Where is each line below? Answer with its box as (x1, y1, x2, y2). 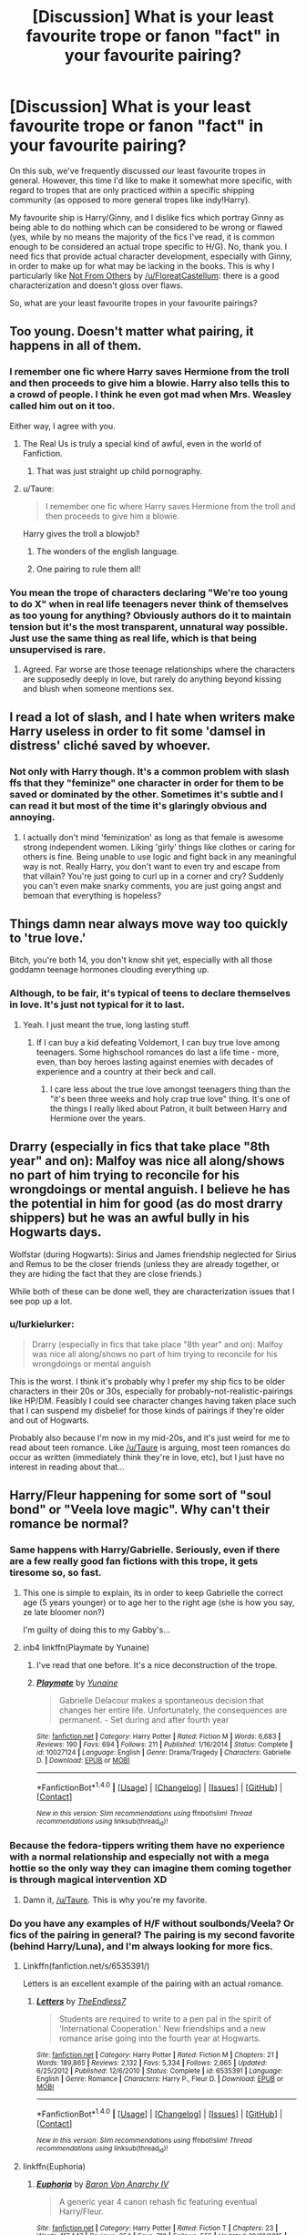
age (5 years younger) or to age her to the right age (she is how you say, (22, 1597, 295, 1608)
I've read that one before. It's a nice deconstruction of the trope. (36, 1659, 278, 1670)
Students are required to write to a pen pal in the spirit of (58, 2014, 271, 2024)
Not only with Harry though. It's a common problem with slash (9, 766, 290, 778)
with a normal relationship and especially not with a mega (9, 1850, 270, 1863)
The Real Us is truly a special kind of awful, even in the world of (22, 438, 262, 448)
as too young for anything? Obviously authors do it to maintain (9, 609, 291, 622)
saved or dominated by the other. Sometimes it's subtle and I (9, 788, 284, 801)
